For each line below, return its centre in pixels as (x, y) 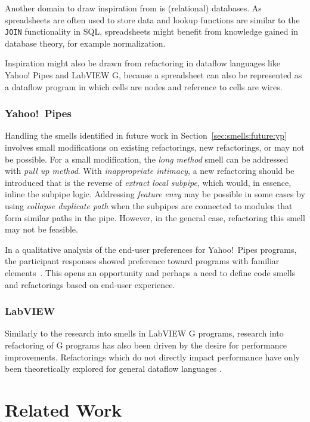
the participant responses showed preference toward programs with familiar (142, 261)
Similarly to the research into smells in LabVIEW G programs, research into (144, 333)
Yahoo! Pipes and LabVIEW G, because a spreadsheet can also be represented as (154, 75)
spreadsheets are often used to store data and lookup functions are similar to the (152, 19)
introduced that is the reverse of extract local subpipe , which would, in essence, (148, 182)
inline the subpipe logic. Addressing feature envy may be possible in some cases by (155, 194)
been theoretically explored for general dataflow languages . (113, 369)
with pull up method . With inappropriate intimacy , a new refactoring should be (150, 171)
